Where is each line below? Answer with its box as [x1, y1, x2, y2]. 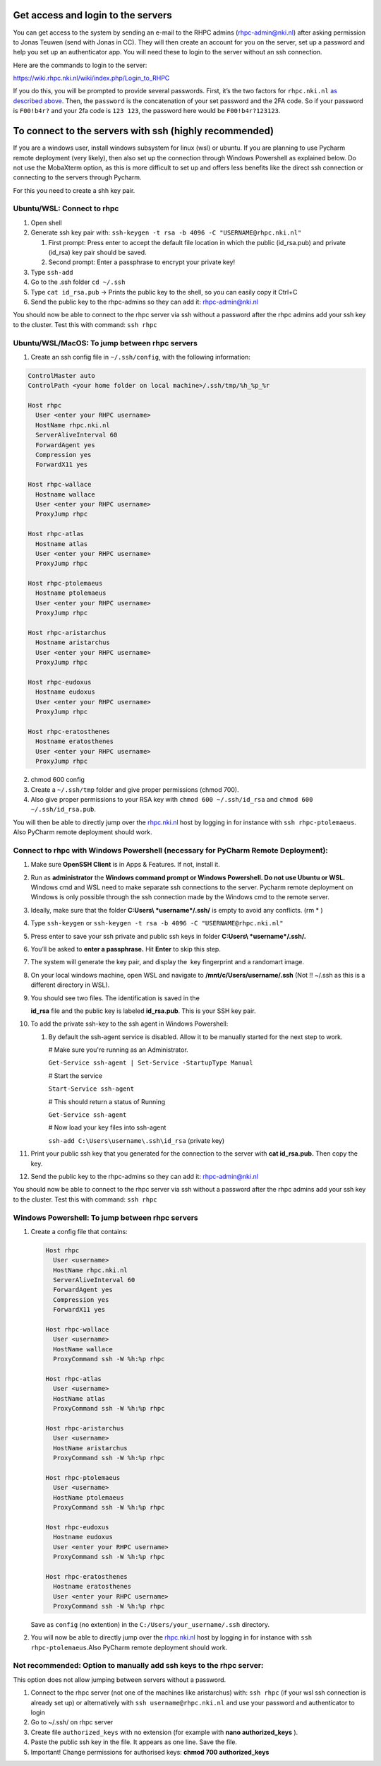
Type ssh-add [30, 268, 73, 276]
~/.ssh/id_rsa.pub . [30, 805, 97, 814]
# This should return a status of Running [48, 1097, 166, 1106]
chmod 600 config [30, 776, 85, 784]
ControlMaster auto [28, 372, 95, 379]
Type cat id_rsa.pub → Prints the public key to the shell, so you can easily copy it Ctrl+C [30, 288, 298, 296]
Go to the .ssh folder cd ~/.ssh [30, 278, 126, 286]
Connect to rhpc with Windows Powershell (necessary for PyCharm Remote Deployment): [13, 845, 328, 855]
